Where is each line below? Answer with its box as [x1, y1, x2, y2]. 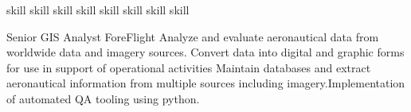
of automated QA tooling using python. [6, 90, 200, 106]
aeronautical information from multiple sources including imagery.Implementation [6, 75, 405, 91]
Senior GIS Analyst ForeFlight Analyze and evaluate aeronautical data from [6, 28, 379, 44]
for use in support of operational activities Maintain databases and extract [6, 59, 371, 75]
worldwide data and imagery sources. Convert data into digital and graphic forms [6, 44, 405, 60]
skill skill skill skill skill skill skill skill [6, 2, 190, 17]
